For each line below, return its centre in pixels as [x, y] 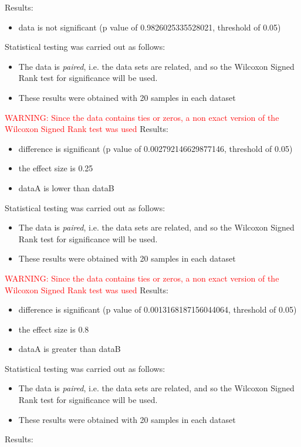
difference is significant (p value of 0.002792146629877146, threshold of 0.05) [155, 148]
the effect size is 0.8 [54, 329]
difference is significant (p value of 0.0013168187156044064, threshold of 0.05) [158, 309]
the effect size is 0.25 [56, 168]
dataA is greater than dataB [70, 349]
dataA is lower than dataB [66, 187]
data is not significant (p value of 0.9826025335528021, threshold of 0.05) [150, 27]
